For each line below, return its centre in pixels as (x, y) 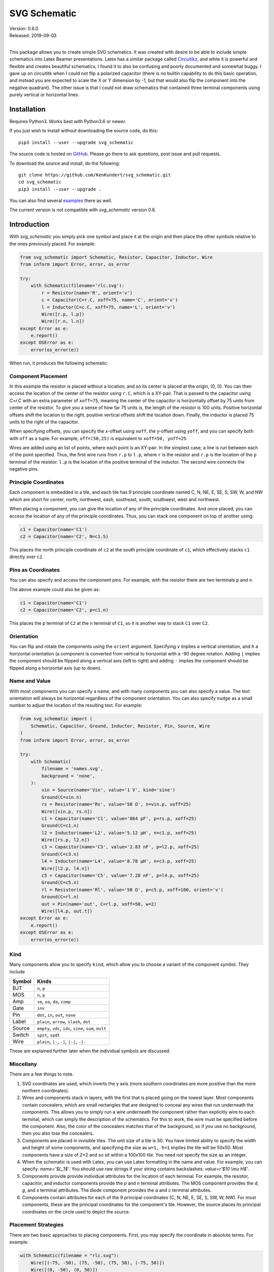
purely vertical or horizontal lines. (44, 95)
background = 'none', (68, 776)
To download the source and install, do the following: (65, 163)
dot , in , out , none (57, 1015)
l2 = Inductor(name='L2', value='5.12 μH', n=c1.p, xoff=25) (119, 833)
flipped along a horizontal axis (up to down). (55, 668)
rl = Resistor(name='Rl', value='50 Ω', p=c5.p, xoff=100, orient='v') (132, 890)
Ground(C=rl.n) (60, 897)
